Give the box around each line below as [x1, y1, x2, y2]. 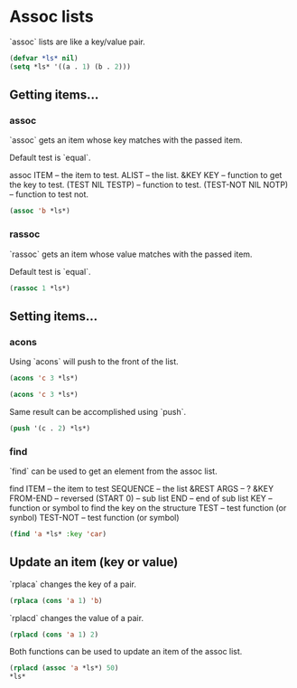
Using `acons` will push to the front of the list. [9, 356, 179, 367]
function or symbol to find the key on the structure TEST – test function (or [9, 503, 287, 514]
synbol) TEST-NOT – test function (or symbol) [9, 513, 180, 523]
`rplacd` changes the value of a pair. [9, 612, 144, 623]
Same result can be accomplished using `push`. [9, 406, 187, 417]
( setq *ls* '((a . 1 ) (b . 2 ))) [9, 61, 131, 71]
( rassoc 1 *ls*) [9, 283, 70, 293]
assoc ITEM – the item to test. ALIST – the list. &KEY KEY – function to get [9, 170, 283, 181]
